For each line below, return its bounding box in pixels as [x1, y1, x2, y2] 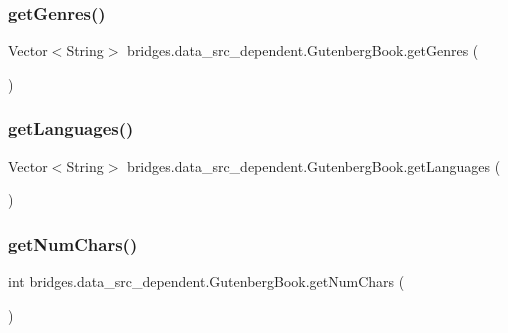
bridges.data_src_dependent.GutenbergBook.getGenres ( [127, 40, 479, 61]
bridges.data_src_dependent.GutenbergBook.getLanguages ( [127, 155, 501, 176]
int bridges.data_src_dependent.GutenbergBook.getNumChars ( [8, 271, 405, 292]
